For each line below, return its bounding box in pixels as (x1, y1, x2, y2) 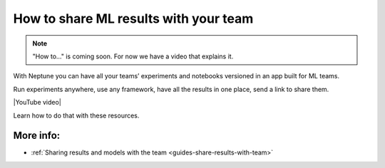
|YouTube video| (13, 98, 62, 107)
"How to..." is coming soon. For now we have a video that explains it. (32, 52, 234, 61)
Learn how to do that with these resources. (13, 111, 140, 120)
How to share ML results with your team (13, 11, 254, 26)
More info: (13, 130, 61, 142)
